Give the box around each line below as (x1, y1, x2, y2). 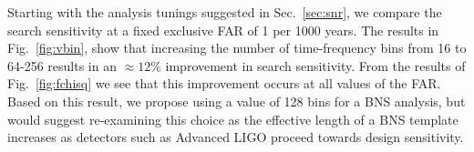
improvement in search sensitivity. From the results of (165, 56, 466, 75)
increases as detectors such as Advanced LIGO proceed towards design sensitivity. (7, 127, 464, 147)
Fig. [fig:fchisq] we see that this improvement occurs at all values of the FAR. (7, 74, 441, 93)
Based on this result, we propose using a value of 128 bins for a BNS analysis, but (7, 91, 466, 110)
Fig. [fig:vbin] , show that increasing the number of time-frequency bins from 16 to (7, 38, 467, 57)
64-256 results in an (7, 56, 117, 75)
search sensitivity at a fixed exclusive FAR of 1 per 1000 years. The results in (7, 20, 439, 39)
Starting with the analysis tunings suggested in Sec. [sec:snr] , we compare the (7, 3, 442, 21)
